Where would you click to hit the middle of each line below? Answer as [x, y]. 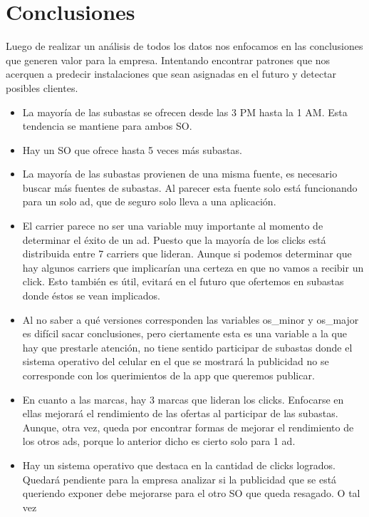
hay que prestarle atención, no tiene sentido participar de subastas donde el [187, 347]
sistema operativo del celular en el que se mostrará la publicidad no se [176, 361]
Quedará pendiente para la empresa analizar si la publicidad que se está [180, 479]
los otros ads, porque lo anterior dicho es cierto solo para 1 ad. [159, 441]
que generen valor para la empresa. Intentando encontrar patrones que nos [168, 60]
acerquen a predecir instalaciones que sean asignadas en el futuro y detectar [171, 74]
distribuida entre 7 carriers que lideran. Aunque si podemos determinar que [187, 254]
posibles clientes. [42, 87]
